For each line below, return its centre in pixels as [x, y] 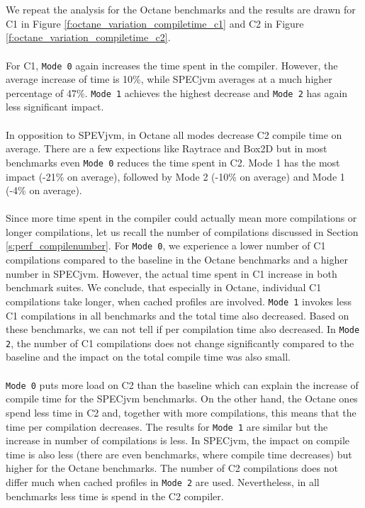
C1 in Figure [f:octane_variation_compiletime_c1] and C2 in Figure [155, 23]
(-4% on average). [44, 190]
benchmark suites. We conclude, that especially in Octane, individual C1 [164, 287]
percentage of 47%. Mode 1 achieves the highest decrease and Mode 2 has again [177, 92]
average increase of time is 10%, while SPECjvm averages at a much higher [169, 79]
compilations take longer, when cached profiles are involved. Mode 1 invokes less [179, 301]
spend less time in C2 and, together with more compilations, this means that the [181, 412]
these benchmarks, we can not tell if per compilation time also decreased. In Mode [183, 329]
